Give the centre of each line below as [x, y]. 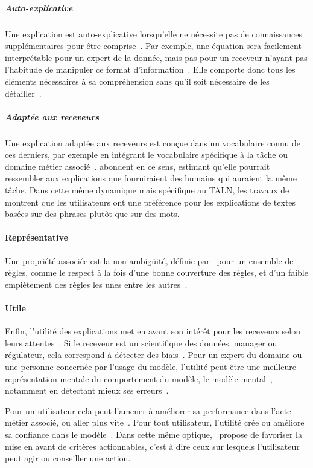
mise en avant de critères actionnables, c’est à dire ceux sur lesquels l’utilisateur [152, 446]
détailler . [23, 93]
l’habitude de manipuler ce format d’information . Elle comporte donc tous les [150, 69]
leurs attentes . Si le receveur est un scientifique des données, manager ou [141, 343]
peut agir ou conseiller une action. [68, 458]
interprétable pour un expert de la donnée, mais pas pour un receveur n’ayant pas [156, 57]
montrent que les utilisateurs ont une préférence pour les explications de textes [150, 202]
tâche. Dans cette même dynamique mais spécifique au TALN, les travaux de [147, 190]
